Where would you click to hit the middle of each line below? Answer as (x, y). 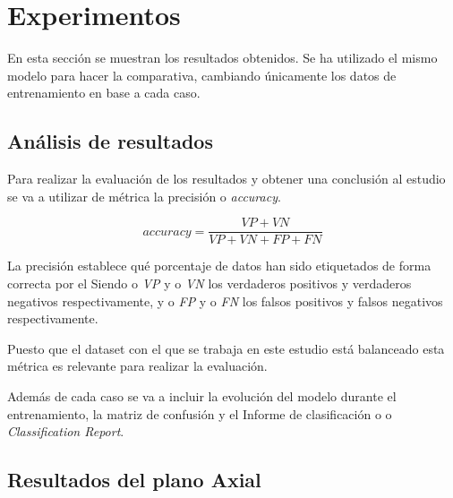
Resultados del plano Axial (134, 480)
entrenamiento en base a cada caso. (104, 93)
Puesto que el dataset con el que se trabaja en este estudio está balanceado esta (226, 348)
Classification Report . (66, 431)
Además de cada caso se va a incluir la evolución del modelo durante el (202, 395)
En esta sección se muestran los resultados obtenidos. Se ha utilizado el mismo (222, 58)
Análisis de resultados (110, 141)
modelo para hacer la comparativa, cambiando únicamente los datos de (202, 75)
